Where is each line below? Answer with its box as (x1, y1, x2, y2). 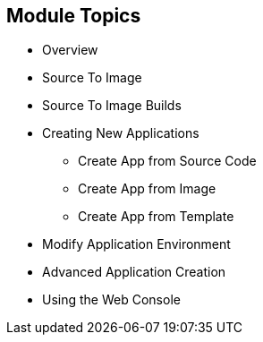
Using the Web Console (42, 292, 181, 308)
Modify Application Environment (42, 236, 231, 252)
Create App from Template (78, 209, 234, 225)
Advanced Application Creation (42, 264, 226, 280)
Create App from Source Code (78, 153, 257, 169)
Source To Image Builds (42, 98, 182, 114)
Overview (42, 42, 98, 58)
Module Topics (6, 4, 141, 27)
